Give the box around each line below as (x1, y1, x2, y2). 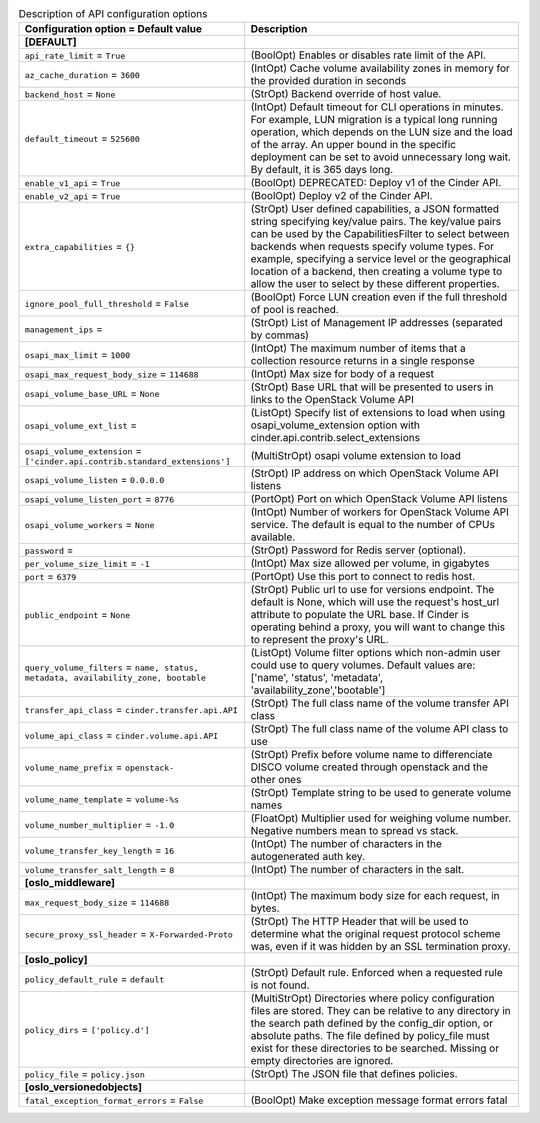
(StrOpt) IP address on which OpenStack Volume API (250, 466, 499, 480)
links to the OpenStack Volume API (250, 393, 415, 407)
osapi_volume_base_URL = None (24, 386, 160, 400)
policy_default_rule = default (24, 972, 165, 986)
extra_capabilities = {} (24, 240, 135, 254)
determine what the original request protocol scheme (250, 927, 501, 941)
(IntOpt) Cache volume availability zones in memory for (250, 61, 510, 75)
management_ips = (24, 322, 104, 336)
